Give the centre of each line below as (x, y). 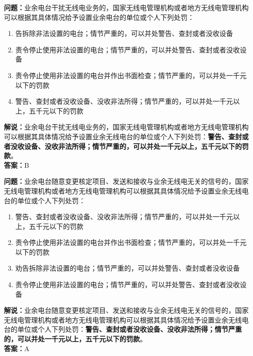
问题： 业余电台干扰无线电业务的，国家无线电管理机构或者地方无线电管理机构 (126, 7)
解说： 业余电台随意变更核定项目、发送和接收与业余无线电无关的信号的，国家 (126, 310)
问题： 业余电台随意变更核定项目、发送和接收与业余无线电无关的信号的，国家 (126, 181)
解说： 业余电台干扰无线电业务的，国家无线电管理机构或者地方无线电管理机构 (126, 127)
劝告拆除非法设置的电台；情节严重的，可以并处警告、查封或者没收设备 (127, 268)
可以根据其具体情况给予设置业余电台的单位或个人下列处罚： (99, 17)
